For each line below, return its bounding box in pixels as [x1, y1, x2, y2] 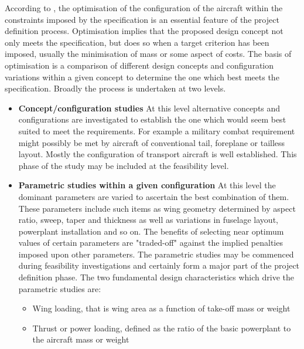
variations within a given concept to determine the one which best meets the [5, 70, 279, 83]
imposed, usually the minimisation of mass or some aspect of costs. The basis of [5, 48, 292, 60]
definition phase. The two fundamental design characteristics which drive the [18, 271, 294, 283]
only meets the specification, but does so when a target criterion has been [5, 36, 269, 48]
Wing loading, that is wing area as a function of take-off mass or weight [32, 302, 291, 314]
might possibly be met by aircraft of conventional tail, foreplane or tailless [18, 136, 285, 148]
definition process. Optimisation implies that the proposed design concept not [5, 25, 283, 37]
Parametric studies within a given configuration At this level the [18, 179, 276, 191]
